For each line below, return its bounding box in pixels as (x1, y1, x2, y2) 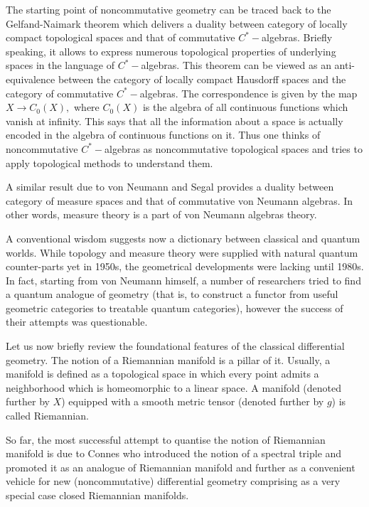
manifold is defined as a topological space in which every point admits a (6, 366, 319, 381)
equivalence (6, 71, 55, 86)
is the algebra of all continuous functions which (142, 100, 348, 114)
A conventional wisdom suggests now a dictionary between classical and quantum (6, 230, 360, 245)
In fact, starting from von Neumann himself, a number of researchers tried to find (6, 272, 361, 287)
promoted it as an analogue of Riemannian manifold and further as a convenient (6, 459, 355, 474)
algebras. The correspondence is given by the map (139, 85, 358, 100)
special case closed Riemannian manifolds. (6, 488, 189, 502)
